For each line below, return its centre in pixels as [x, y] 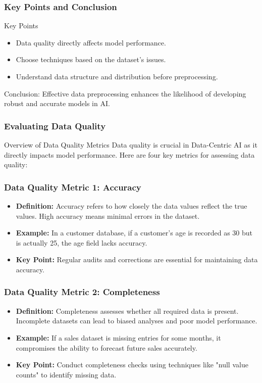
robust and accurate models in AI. [57, 103]
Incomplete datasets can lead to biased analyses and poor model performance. [137, 321]
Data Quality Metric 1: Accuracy [73, 187]
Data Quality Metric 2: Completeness [82, 292]
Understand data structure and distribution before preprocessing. [117, 76]
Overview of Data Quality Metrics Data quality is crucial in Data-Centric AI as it [131, 145]
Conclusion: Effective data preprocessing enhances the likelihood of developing [125, 93]
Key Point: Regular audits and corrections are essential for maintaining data [137, 259]
